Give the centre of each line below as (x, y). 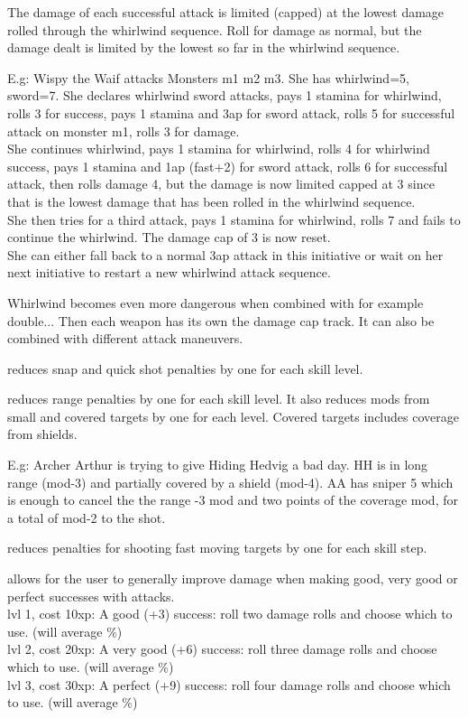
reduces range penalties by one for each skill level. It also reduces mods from (219, 399)
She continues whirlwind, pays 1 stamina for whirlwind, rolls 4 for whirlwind (219, 149)
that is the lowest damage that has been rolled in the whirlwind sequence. (211, 201)
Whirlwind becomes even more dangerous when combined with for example (216, 302)
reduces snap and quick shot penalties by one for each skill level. (185, 368)
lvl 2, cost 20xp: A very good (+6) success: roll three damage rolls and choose (222, 649)
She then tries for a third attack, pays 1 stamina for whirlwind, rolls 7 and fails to (234, 219)
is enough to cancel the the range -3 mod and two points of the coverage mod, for (233, 500)
